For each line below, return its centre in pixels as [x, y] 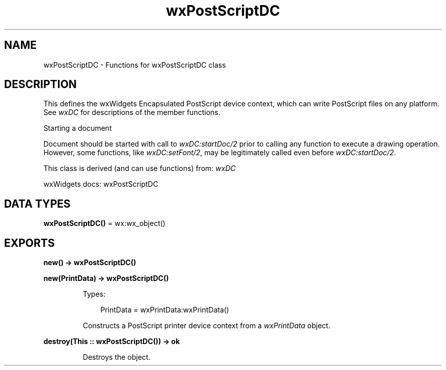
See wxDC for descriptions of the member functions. [132, 112]
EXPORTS [30, 243]
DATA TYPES [37, 204]
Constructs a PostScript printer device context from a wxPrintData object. [206, 326]
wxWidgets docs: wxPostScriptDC [101, 184]
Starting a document [78, 128]
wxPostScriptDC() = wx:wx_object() [104, 223]
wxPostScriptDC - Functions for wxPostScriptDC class [135, 65]
